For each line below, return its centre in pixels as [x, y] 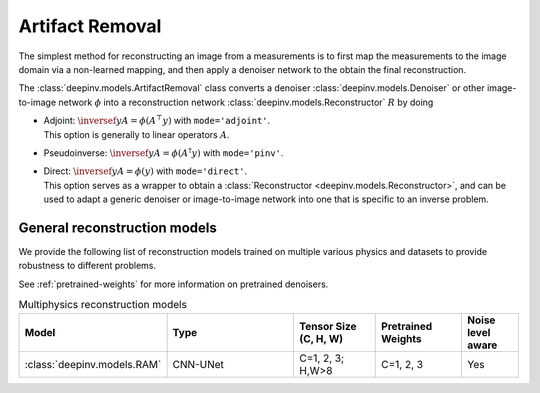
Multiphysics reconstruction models [102, 305]
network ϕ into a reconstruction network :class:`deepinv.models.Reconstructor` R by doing [246, 102]
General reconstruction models [117, 227]
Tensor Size [328, 326]
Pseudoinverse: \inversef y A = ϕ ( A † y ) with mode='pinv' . [163, 152]
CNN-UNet [198, 364]
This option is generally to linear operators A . [136, 134]
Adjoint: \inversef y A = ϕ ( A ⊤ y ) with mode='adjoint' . [157, 120]
